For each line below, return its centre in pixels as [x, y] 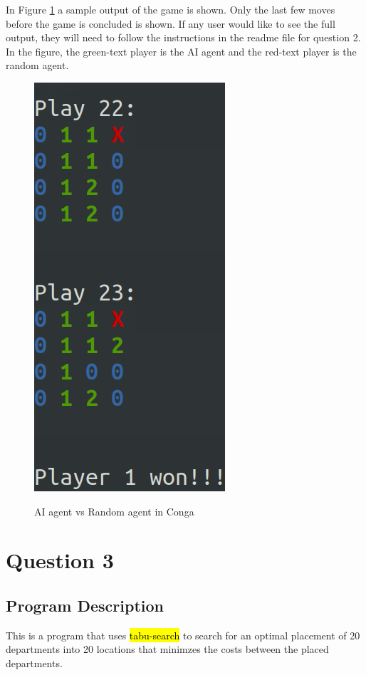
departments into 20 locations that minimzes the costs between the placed [167, 649]
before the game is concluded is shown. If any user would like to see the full [171, 23]
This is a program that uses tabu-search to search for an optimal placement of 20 [183, 635]
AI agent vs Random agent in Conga [114, 511]
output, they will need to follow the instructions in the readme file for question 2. [183, 37]
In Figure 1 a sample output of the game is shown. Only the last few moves [171, 9]
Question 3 [60, 560]
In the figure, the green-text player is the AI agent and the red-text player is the [181, 51]
